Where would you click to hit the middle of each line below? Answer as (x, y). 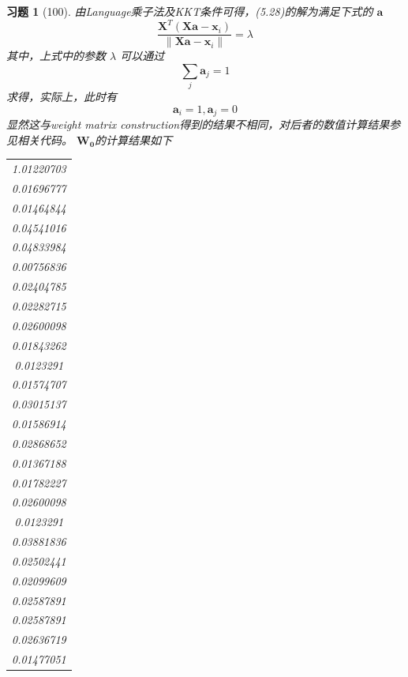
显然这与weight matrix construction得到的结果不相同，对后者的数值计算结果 (198, 124)
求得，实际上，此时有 (62, 97)
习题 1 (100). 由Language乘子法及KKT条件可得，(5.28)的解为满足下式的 (190, 11)
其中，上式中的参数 (56, 56)
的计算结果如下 (134, 139)
